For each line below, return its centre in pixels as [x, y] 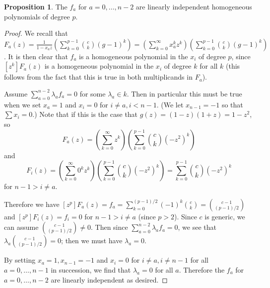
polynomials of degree [37, 16]
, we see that [197, 227]
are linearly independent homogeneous [194, 6]
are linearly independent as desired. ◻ [109, 279]
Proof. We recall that [36, 33]
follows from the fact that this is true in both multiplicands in [98, 77]
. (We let [170, 104]
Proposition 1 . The [36, 6]
